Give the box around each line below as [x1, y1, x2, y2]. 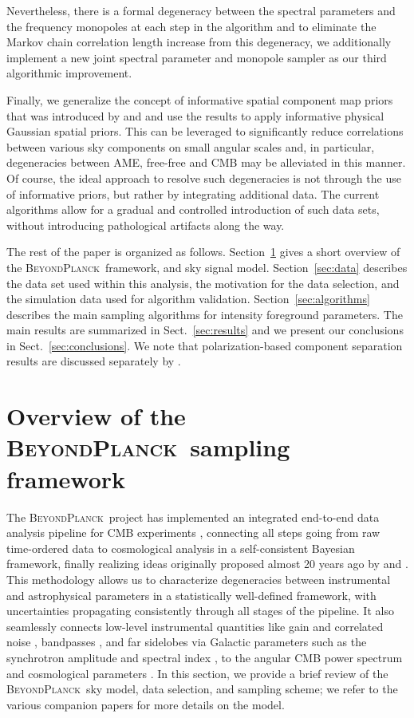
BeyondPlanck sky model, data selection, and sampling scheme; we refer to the [6, 681, 398, 697]
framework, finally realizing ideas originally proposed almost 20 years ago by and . [6, 555, 408, 572]
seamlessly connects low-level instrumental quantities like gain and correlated [6, 617, 384, 634]
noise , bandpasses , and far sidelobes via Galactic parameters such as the [6, 633, 367, 650]
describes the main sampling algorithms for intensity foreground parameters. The [6, 306, 403, 322]
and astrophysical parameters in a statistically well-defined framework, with [6, 586, 377, 603]
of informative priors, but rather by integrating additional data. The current [6, 185, 380, 202]
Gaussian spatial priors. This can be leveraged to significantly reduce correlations [6, 123, 404, 140]
